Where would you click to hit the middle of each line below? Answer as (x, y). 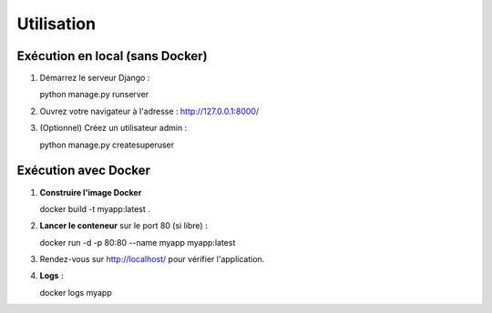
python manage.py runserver (94, 95)
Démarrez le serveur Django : (95, 78)
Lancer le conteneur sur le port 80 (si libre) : (124, 226)
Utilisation (56, 24)
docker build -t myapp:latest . (95, 208)
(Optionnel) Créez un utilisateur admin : (113, 128)
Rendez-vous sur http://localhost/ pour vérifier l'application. (152, 259)
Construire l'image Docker (91, 192)
